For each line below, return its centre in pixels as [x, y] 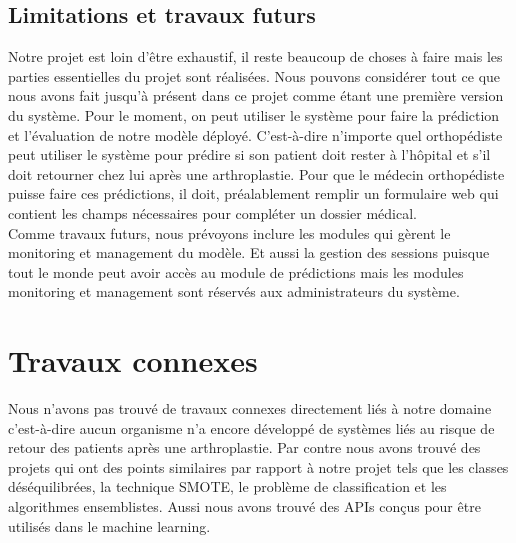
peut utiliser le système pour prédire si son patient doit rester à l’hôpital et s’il [249, 154]
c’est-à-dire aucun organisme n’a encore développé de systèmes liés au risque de [251, 427]
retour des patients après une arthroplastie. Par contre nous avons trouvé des [244, 447]
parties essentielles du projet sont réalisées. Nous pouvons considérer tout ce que [254, 75]
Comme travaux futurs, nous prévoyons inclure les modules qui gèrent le [229, 232]
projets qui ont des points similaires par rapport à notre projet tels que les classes [258, 466]
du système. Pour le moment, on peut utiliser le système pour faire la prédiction [254, 114]
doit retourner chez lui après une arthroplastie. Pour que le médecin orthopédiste [256, 173]
